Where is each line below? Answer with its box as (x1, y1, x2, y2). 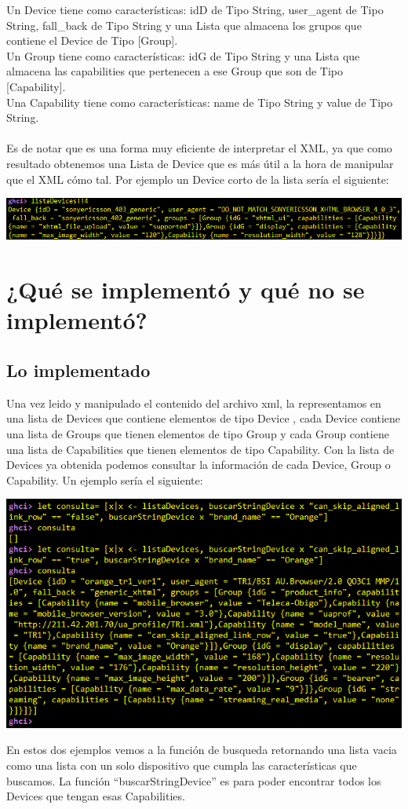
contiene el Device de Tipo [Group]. (6, 32, 178, 49)
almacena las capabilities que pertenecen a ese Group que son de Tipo (6, 63, 344, 79)
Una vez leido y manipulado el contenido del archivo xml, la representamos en (6, 394, 381, 411)
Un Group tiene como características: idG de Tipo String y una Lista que (6, 47, 360, 64)
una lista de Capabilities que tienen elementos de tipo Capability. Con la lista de (6, 441, 395, 457)
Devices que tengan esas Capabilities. (6, 788, 185, 804)
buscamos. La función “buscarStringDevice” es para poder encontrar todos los (6, 772, 381, 789)
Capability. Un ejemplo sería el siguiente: (6, 471, 203, 488)
